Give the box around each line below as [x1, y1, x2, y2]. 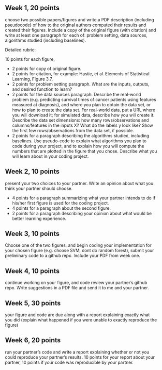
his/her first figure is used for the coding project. [12, 200, 109, 206]
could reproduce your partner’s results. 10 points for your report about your [5, 354, 155, 360]
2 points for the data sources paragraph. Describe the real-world [12, 91, 141, 97]
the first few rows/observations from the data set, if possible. [12, 127, 134, 133]
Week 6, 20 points [5, 336, 61, 344]
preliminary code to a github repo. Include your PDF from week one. [5, 252, 140, 259]
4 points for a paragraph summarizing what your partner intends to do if [12, 195, 156, 201]
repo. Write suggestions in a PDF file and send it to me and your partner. [5, 285, 149, 291]
